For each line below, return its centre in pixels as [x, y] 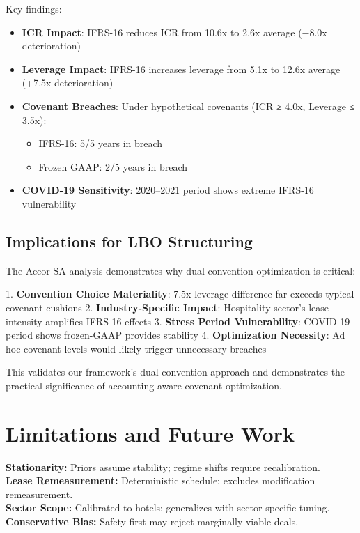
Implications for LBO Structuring [129, 241]
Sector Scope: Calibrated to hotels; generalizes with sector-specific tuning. [168, 508]
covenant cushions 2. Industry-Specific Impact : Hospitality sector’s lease [167, 307]
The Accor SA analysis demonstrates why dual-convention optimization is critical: [181, 270]
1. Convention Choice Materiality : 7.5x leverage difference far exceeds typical [180, 294]
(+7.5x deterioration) [68, 83]
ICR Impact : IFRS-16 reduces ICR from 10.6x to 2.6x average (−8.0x [174, 32]
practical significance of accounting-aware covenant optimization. [144, 385]
